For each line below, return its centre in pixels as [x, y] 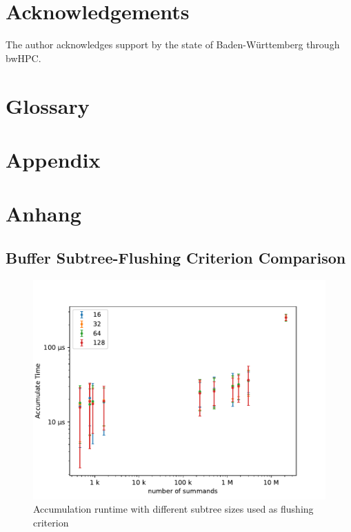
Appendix [53, 159]
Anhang [43, 214]
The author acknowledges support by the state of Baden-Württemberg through [173, 45]
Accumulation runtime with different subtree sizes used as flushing [173, 509]
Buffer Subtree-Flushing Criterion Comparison [176, 257]
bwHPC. [23, 58]
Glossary [48, 105]
